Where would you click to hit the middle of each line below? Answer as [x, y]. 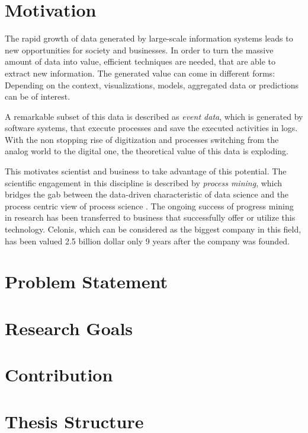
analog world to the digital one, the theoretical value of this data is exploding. [147, 151]
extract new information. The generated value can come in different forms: [140, 73]
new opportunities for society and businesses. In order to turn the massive [139, 50]
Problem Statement [86, 281]
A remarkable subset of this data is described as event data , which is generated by [154, 116]
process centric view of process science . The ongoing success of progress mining [149, 206]
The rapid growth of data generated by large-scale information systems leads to [149, 38]
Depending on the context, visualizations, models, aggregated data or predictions [152, 85]
